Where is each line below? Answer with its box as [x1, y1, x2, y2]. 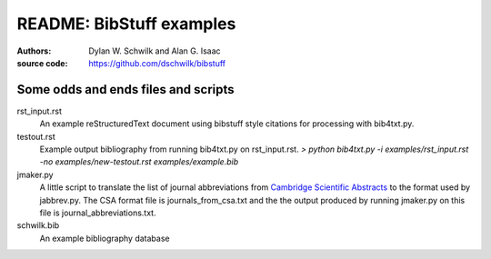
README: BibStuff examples [16, 14, 236, 34]
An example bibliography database [39, 233, 170, 244]
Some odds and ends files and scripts [16, 82, 235, 97]
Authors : [16, 45, 52, 56]
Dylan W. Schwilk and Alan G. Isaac [88, 45, 222, 56]
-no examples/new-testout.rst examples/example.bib [39, 156, 239, 167]
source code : [16, 57, 68, 68]
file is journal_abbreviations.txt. [39, 207, 156, 218]
